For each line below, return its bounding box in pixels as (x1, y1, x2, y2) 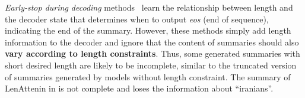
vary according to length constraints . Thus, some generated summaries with (5, 47, 300, 60)
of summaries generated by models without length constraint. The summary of (5, 70, 291, 83)
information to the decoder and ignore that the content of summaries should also (5, 35, 299, 48)
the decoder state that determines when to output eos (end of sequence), (5, 12, 269, 25)
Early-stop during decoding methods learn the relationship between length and (5, 1, 293, 13)
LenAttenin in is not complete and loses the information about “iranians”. (5, 82, 274, 94)
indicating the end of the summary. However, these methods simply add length (5, 24, 291, 37)
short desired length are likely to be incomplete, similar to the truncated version (5, 58, 297, 71)
